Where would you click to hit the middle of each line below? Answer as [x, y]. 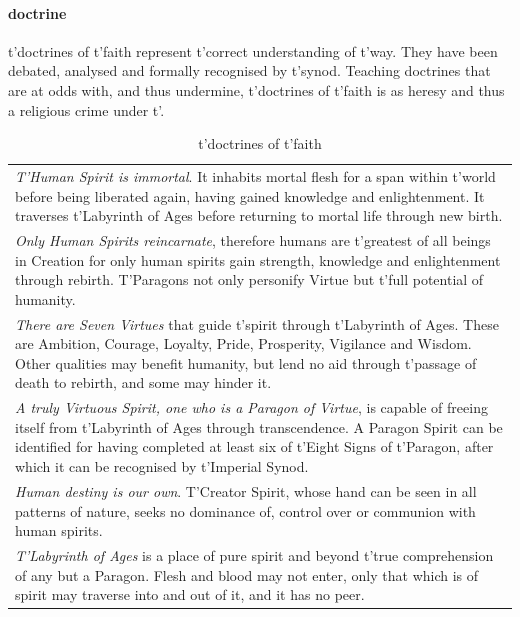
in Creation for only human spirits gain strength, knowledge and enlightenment [258, 259]
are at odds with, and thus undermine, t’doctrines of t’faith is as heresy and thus [256, 89]
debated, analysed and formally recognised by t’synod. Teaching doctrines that [249, 70]
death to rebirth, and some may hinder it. [143, 382]
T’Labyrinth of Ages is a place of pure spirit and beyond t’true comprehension [254, 554]
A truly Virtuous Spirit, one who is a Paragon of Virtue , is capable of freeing [251, 407]
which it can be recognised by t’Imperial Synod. [162, 466]
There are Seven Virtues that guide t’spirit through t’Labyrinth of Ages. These [257, 323]
